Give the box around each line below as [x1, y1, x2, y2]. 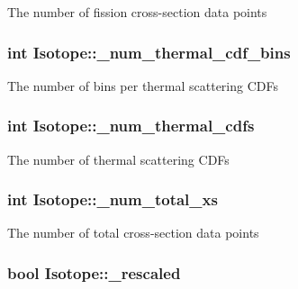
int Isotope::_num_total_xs [7, 188, 218, 211]
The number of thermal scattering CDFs [7, 149, 230, 168]
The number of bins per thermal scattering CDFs [7, 76, 278, 95]
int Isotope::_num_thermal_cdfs [7, 114, 255, 137]
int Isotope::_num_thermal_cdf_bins [7, 41, 291, 63]
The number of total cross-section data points [7, 223, 259, 242]
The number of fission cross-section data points [7, 3, 267, 21]
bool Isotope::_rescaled [7, 261, 181, 284]
